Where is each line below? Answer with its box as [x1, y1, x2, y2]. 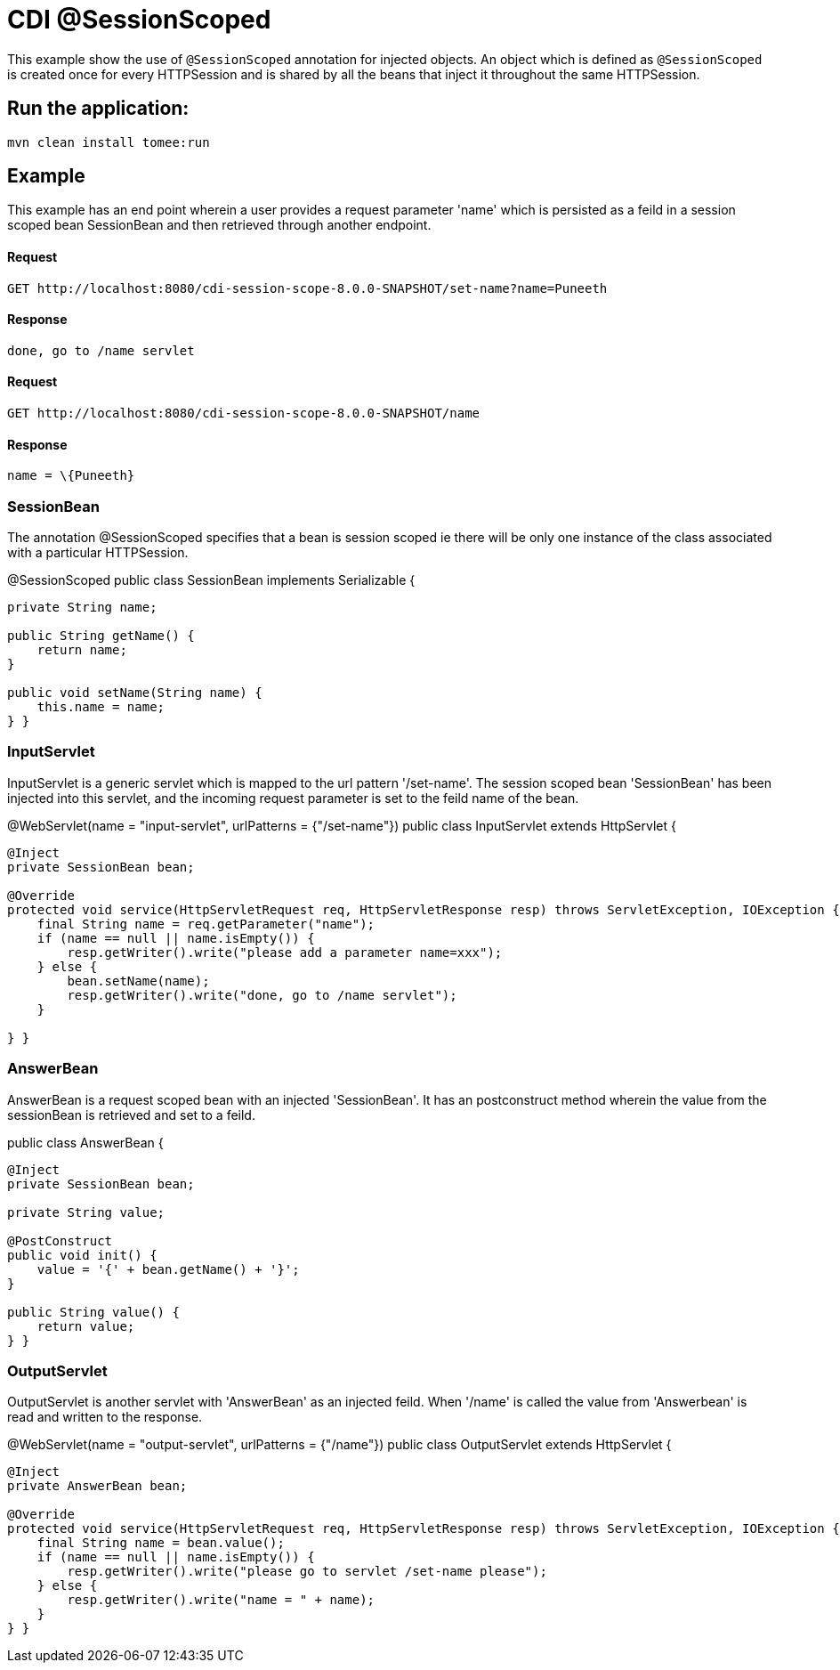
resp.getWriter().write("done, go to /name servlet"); [67, 987, 457, 1002]
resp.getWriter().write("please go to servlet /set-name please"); [67, 1564, 547, 1579]
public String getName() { [7, 628, 195, 644]
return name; [36, 643, 127, 658]
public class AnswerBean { [7, 1134, 164, 1150]
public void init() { [7, 1247, 157, 1262]
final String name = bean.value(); [36, 1536, 285, 1551]
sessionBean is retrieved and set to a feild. [7, 1107, 255, 1123]
